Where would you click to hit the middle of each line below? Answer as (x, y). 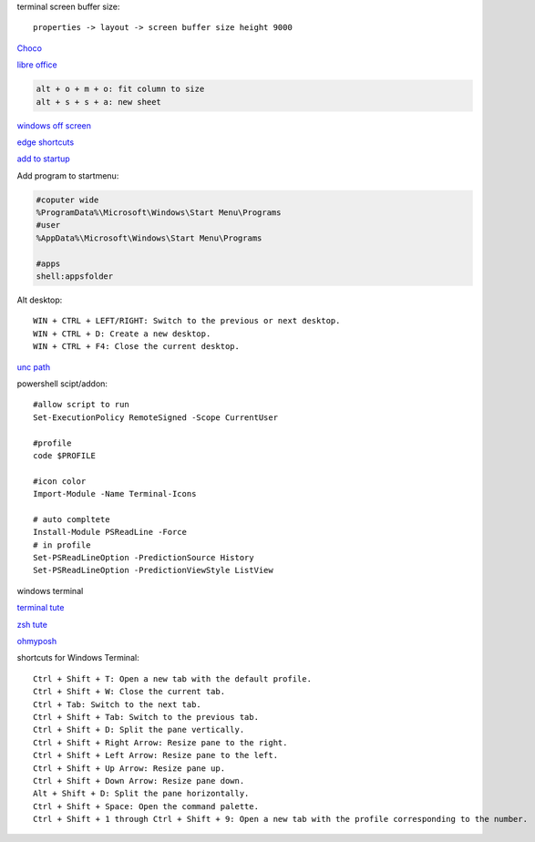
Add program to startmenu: (68, 175)
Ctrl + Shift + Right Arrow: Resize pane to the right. (160, 742)
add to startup (43, 159)
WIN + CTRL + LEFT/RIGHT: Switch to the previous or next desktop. (187, 321)
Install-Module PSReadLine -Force (110, 532)
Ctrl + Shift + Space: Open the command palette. (146, 806)
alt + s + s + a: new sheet (98, 102)
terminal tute (41, 608)
